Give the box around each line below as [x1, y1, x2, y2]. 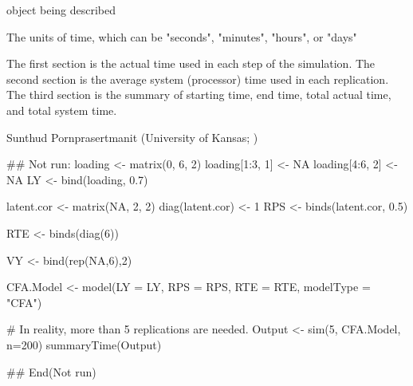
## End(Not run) [6, 363, 96, 380]
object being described [6, 2, 116, 18]
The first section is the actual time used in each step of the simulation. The [6, 55, 376, 72]
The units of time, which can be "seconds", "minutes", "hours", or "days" [6, 28, 357, 45]
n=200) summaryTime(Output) [6, 336, 162, 353]
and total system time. [6, 101, 117, 118]
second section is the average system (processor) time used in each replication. [6, 70, 389, 87]
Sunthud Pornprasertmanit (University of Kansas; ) [6, 128, 258, 145]
